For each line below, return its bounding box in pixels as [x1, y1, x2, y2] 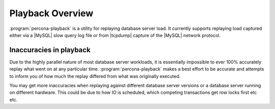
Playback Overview [9, 8, 94, 19]
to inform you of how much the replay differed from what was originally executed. [9, 73, 181, 79]
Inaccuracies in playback [9, 46, 91, 54]
